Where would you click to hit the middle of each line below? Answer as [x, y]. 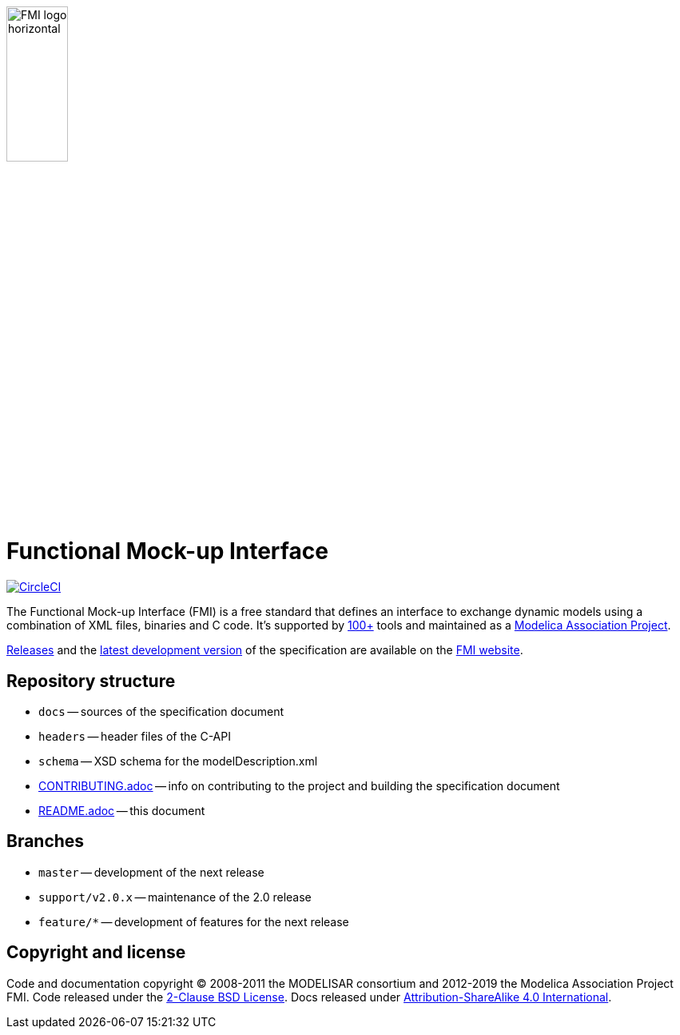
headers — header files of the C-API [135, 736]
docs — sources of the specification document [161, 711]
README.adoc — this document [122, 810]
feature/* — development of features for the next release [194, 921]
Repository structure [91, 681]
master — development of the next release [151, 872]
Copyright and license [96, 953]
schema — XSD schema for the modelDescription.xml [178, 761]
